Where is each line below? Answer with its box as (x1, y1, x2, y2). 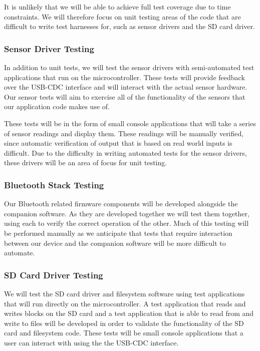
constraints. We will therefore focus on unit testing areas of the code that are (4, 11, 241, 22)
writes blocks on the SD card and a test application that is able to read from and (4, 308, 254, 318)
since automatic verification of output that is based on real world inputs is (4, 138, 232, 148)
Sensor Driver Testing (4, 42, 94, 55)
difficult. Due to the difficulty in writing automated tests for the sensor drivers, (4, 147, 247, 158)
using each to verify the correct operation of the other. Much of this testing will (4, 218, 249, 228)
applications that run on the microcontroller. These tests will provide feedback (4, 72, 245, 82)
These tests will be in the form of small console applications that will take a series (4, 118, 256, 128)
